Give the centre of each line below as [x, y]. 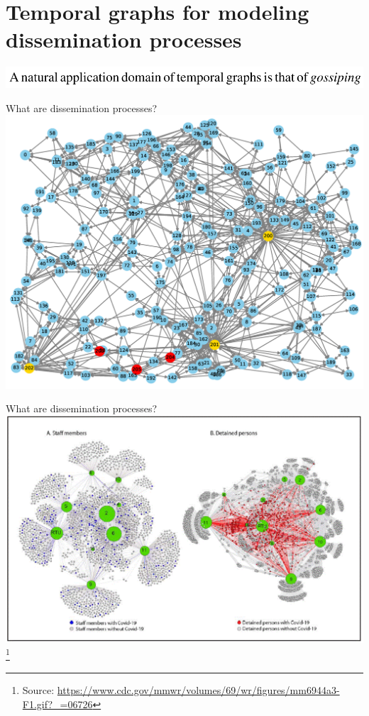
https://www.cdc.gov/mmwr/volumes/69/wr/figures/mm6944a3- [198, 690]
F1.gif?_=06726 [57, 704]
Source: [38, 690]
